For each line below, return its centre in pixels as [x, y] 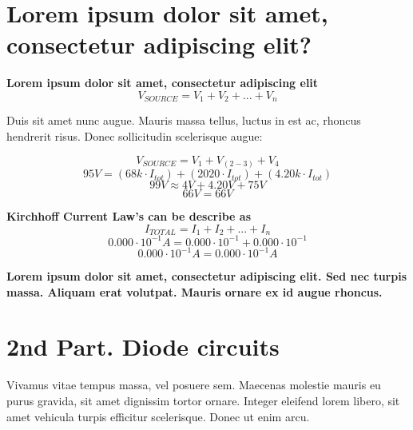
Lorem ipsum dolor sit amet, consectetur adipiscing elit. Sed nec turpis [207, 276]
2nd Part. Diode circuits [143, 346]
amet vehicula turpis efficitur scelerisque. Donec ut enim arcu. [158, 416]
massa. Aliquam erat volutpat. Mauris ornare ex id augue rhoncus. [195, 291]
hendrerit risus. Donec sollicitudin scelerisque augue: [135, 135]
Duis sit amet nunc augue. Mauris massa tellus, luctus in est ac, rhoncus [184, 120]
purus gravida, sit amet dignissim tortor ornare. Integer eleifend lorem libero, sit [203, 401]
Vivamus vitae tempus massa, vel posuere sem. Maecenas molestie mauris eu [194, 385]
